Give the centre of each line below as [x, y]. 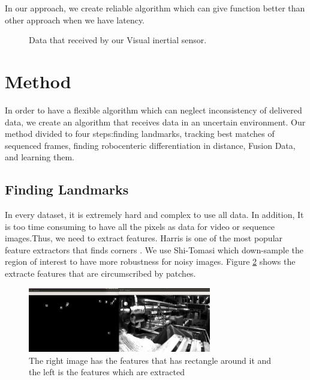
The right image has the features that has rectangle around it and [150, 360]
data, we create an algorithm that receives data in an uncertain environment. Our [155, 122]
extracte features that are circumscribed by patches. [100, 273]
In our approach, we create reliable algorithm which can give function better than [155, 8]
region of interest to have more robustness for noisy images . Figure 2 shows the [150, 261]
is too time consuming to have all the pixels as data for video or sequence [140, 226]
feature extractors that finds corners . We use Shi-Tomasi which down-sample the [154, 249]
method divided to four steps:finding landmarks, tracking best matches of [140, 134]
